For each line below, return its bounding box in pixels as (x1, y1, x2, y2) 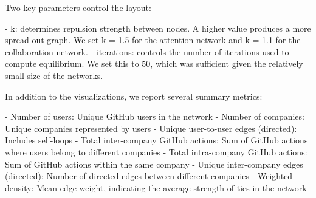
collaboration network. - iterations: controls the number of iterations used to (5, 45, 289, 58)
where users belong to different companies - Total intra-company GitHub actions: (5, 145, 307, 158)
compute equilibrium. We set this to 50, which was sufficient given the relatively (5, 57, 303, 70)
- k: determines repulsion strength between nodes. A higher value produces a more (5, 21, 311, 34)
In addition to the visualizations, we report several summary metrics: (5, 89, 263, 102)
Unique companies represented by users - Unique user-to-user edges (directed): (5, 121, 297, 134)
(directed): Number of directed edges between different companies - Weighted (5, 169, 293, 182)
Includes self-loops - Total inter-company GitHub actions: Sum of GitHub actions (5, 134, 308, 146)
